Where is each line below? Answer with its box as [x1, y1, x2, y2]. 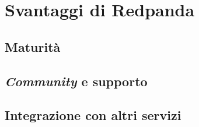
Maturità [5, 37, 61, 55]
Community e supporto [5, 72, 148, 90]
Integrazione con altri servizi [5, 106, 181, 124]
